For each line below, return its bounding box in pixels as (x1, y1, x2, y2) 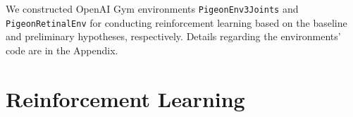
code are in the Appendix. (6, 42, 118, 57)
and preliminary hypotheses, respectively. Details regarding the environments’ (6, 29, 341, 44)
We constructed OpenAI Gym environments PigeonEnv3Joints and (6, 1, 299, 16)
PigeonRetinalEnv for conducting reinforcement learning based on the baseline (6, 15, 347, 30)
